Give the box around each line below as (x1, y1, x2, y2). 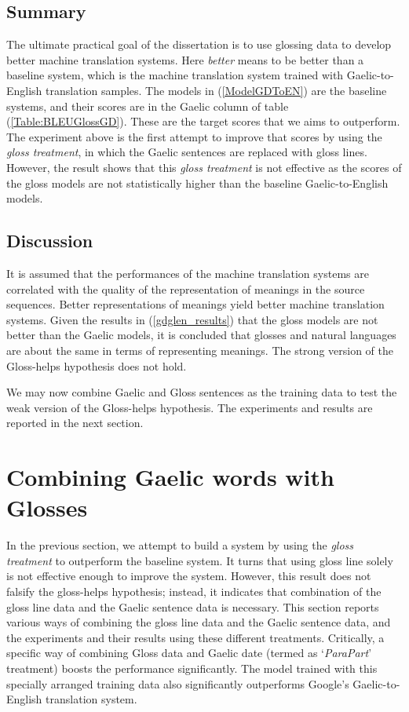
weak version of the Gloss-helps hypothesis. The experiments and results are (6, 399, 373, 415)
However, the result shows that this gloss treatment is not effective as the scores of (6, 159, 402, 175)
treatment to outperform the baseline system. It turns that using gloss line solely (6, 552, 393, 568)
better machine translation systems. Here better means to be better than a (6, 51, 364, 68)
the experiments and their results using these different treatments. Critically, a (6, 629, 385, 645)
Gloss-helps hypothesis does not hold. (6, 357, 187, 374)
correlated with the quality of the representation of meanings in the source (6, 280, 365, 297)
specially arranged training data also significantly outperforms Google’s (6, 675, 349, 692)
